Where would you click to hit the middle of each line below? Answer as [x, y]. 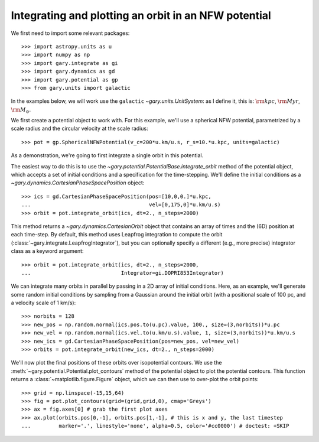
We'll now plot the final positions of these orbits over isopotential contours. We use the [116, 363]
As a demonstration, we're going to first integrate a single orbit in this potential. [107, 155]
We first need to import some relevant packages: [70, 33]
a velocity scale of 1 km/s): [43, 303]
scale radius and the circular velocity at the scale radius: [79, 129]
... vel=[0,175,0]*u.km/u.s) [121, 205]
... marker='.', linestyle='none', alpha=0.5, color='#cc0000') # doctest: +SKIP [155, 426]
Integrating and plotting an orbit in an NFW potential [141, 15]
